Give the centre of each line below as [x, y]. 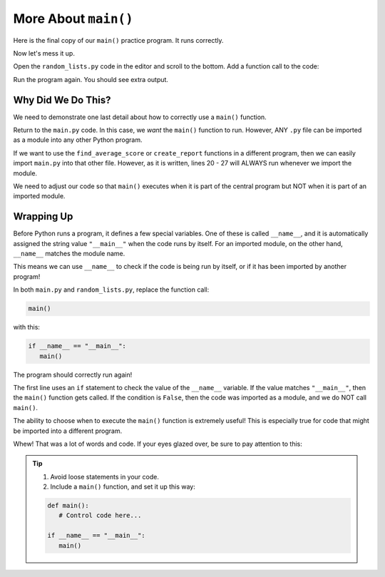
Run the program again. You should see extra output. [91, 79]
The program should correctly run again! [73, 374]
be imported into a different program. [68, 431]
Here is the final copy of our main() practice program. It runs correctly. [118, 40]
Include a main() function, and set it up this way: [123, 487]
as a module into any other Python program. [78, 140]
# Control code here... [100, 516]
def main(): [68, 506]
